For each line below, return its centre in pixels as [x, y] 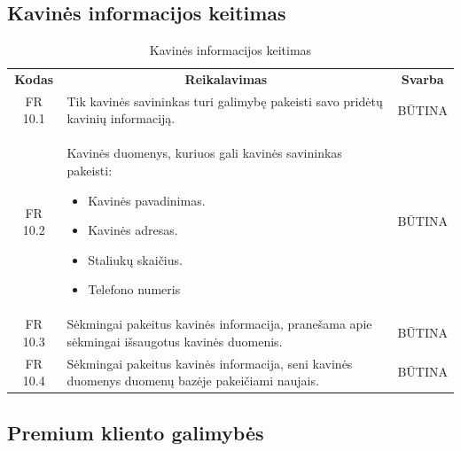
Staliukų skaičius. [135, 259]
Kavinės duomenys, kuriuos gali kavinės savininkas [204, 153]
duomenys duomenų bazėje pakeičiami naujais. [193, 381]
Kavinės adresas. [133, 230]
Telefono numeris [134, 289]
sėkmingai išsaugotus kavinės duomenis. [175, 341]
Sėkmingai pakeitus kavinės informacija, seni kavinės [210, 363]
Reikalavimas [226, 79]
